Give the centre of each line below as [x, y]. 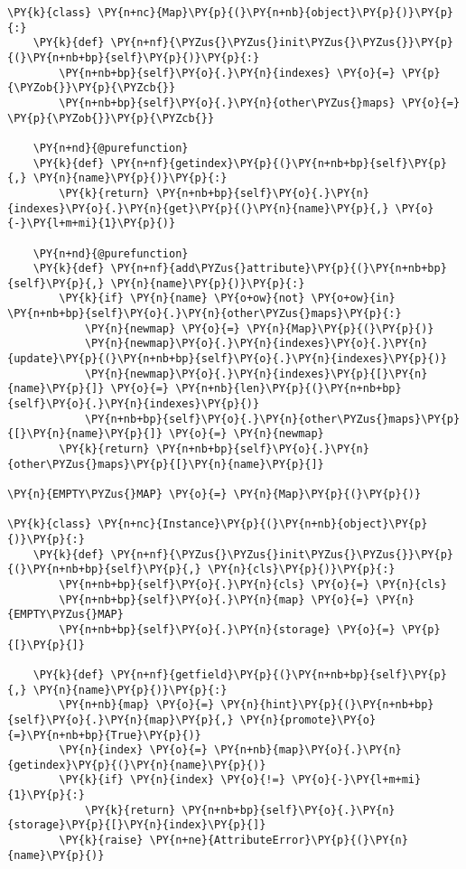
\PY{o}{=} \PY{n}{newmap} [246, 434]
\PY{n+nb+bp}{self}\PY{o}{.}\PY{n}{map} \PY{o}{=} [214, 599]
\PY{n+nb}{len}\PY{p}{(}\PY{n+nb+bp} [289, 389]
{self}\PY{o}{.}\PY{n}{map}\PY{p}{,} [121, 719]
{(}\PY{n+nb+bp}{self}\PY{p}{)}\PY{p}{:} [134, 57]
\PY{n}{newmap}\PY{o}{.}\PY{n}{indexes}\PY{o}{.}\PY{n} [256, 344]
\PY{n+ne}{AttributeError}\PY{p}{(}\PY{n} [279, 841]
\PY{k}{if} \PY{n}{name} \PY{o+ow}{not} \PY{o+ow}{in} [227, 299]
